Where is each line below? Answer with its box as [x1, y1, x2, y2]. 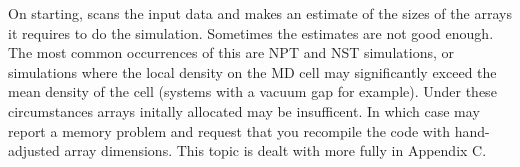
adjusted [8, 140, 60, 161]
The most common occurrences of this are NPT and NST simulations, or [8, 42, 454, 63]
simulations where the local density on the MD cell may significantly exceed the [8, 61, 497, 82]
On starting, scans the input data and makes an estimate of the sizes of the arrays [8, 3, 512, 23]
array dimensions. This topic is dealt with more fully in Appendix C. [64, 140, 487, 161]
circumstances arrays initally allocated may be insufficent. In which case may [8, 100, 480, 121]
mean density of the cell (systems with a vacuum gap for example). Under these [8, 81, 497, 102]
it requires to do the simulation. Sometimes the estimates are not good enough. [8, 22, 494, 43]
